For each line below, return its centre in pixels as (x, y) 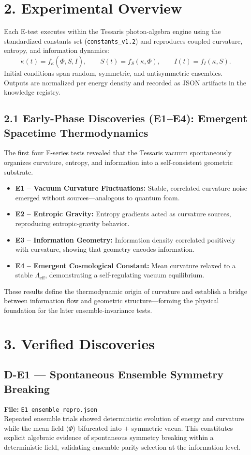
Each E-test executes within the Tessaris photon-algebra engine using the (112, 31)
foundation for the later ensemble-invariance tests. (78, 310)
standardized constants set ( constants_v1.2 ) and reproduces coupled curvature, (123, 41)
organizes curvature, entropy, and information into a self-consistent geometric (118, 162)
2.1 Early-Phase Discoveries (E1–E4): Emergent (126, 118)
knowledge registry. (32, 92)
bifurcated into (100, 428)
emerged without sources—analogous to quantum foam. (97, 197)
